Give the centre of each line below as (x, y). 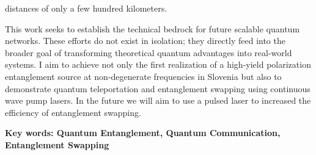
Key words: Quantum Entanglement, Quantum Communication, (143, 133)
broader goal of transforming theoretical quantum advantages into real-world (149, 52)
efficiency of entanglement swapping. (73, 112)
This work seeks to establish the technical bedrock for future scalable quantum (152, 28)
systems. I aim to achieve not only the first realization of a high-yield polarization (158, 64)
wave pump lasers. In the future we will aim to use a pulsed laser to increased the (158, 100)
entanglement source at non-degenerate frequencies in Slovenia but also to (143, 76)
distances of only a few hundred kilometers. (86, 8)
